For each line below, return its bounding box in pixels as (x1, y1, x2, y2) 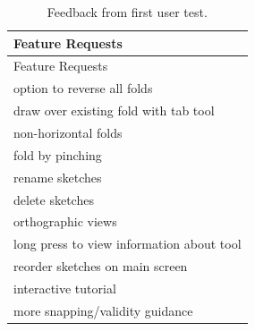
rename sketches (13, 167, 102, 186)
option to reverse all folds (13, 79, 153, 98)
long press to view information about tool (13, 234, 242, 253)
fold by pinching (13, 145, 102, 164)
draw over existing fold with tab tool (13, 101, 215, 120)
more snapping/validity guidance (13, 301, 193, 319)
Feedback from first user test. (47, 3, 208, 21)
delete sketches (13, 190, 94, 208)
